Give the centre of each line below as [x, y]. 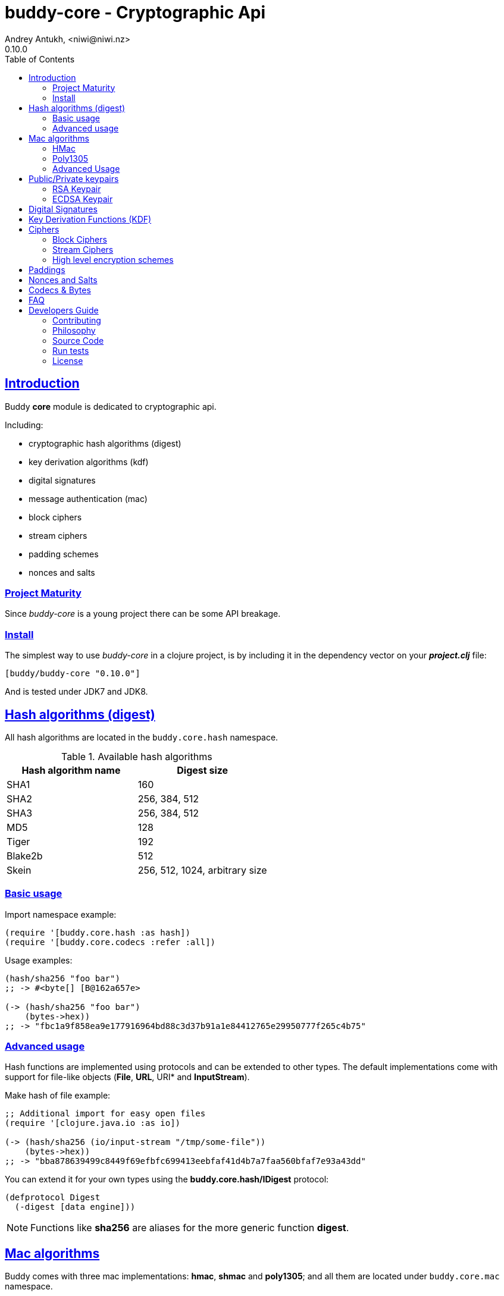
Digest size [203, 770]
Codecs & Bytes [60, 290]
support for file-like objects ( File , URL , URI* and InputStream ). [127, 1077]
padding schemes [64, 554]
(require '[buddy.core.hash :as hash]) [98, 932]
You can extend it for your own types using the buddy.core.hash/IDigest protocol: [167, 1179]
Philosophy [74, 330]
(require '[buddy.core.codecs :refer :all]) [110, 942]
